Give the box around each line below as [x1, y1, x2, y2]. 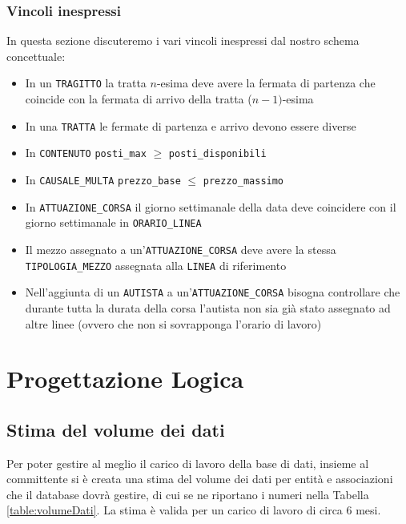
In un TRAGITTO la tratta [25, 75, 147, 91]
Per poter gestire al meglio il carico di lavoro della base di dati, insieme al [6, 454, 369, 471]
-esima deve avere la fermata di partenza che [156, 75, 376, 91]
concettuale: [6, 47, 66, 64]
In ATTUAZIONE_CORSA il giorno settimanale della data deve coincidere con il [25, 198, 396, 215]
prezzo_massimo [203, 175, 284, 187]
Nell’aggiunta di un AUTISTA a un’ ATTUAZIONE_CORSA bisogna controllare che [25, 284, 400, 300]
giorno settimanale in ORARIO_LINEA [25, 214, 202, 231]
